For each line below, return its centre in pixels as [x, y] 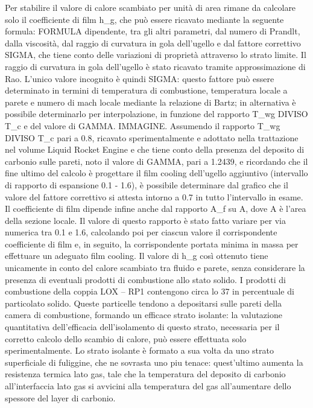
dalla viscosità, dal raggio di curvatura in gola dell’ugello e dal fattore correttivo [153, 43]
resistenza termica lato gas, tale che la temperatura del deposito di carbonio [145, 374]
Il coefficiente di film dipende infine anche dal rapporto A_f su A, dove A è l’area [156, 209]
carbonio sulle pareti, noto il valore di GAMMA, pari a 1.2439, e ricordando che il [156, 161]
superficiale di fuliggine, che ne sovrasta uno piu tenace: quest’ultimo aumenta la [154, 362]
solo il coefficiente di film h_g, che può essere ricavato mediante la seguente [144, 19]
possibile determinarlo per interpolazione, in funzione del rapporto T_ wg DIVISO [156, 114]
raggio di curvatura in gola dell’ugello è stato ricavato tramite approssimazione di [155, 66]
